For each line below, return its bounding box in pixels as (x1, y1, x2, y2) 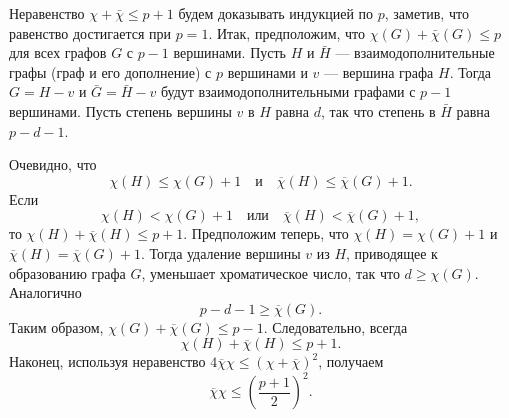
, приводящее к (346, 242, 438, 263)
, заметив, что (384, 3, 469, 23)
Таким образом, (9, 316, 104, 337)
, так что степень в (321, 100, 436, 121)
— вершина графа (324, 61, 434, 82)
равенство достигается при (9, 22, 172, 43)
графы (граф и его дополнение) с (9, 61, 212, 82)
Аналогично (9, 282, 82, 303)
